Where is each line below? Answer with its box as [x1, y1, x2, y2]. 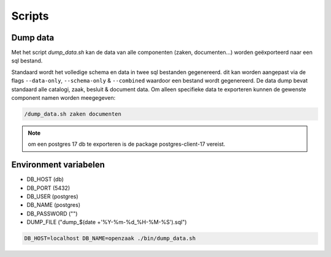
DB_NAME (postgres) [26, 201, 81, 209]
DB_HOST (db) [26, 176, 64, 183]
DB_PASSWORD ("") [26, 210, 78, 217]
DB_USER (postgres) [26, 193, 79, 200]
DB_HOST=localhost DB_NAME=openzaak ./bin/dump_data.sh [24, 235, 196, 242]
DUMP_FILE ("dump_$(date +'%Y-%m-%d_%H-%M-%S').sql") [26, 218, 187, 226]
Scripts [11, 9, 49, 23]
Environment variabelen [11, 160, 105, 170]
